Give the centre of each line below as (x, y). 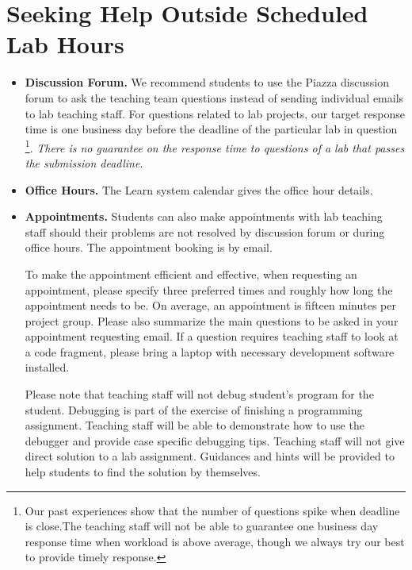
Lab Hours (65, 44)
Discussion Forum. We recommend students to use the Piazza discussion (207, 82)
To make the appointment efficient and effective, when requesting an (191, 273)
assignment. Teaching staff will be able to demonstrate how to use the (195, 425)
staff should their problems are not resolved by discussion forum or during (205, 231)
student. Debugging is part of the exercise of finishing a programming (194, 409)
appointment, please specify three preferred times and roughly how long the (209, 289)
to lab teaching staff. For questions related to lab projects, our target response (215, 113)
